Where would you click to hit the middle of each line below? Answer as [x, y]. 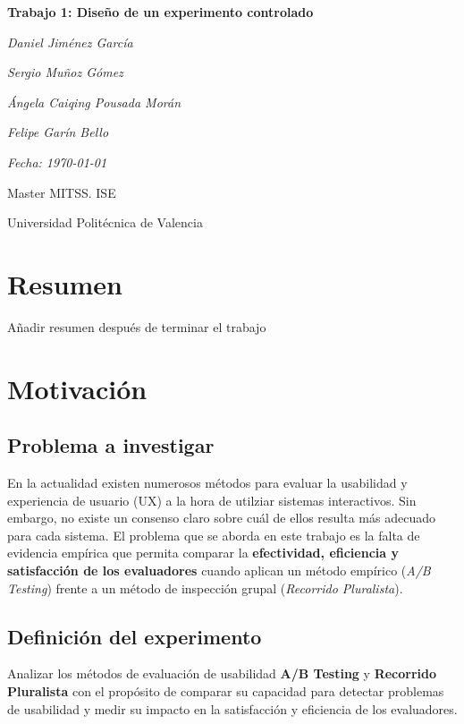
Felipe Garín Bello [58, 132]
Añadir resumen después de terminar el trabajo [137, 326]
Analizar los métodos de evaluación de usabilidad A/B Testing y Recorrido [222, 673]
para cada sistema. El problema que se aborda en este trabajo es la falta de [214, 535]
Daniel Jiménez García [70, 42]
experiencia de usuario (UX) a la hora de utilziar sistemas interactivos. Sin [212, 500]
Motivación [77, 388]
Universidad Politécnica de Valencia [105, 222]
